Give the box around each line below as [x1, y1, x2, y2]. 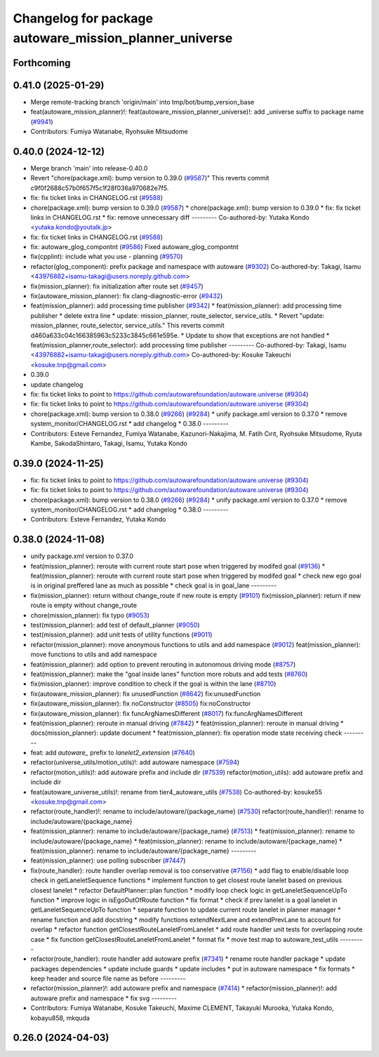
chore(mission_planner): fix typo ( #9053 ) [30, 611, 150, 619]
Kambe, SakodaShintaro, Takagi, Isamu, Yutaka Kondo [30, 439, 187, 447]
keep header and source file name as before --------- [30, 974, 186, 983]
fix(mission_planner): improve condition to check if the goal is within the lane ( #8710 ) [30, 679, 277, 688]
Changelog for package [13, 11, 154, 26]
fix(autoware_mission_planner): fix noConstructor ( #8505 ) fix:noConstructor [30, 699, 251, 708]
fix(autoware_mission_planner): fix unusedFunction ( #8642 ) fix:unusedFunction [30, 689, 261, 698]
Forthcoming [13, 57, 71, 69]
